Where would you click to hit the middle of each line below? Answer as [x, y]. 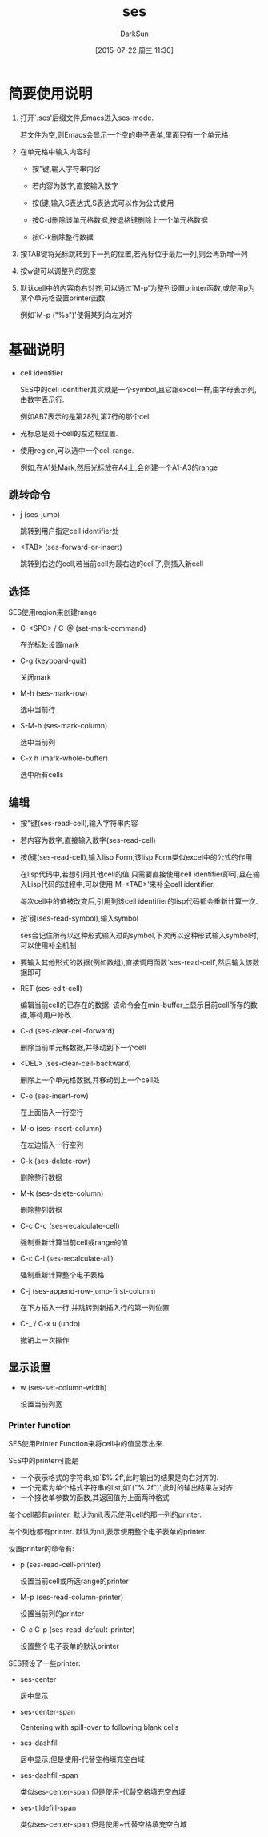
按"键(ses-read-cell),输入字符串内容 [79, 824]
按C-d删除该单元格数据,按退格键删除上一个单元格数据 [120, 219]
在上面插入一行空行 [52, 1113]
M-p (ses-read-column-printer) [72, 1597]
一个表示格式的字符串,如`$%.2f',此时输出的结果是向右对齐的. [119, 1478]
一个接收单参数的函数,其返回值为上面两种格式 [94, 1498]
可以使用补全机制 [48, 945]
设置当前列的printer [52, 1614]
